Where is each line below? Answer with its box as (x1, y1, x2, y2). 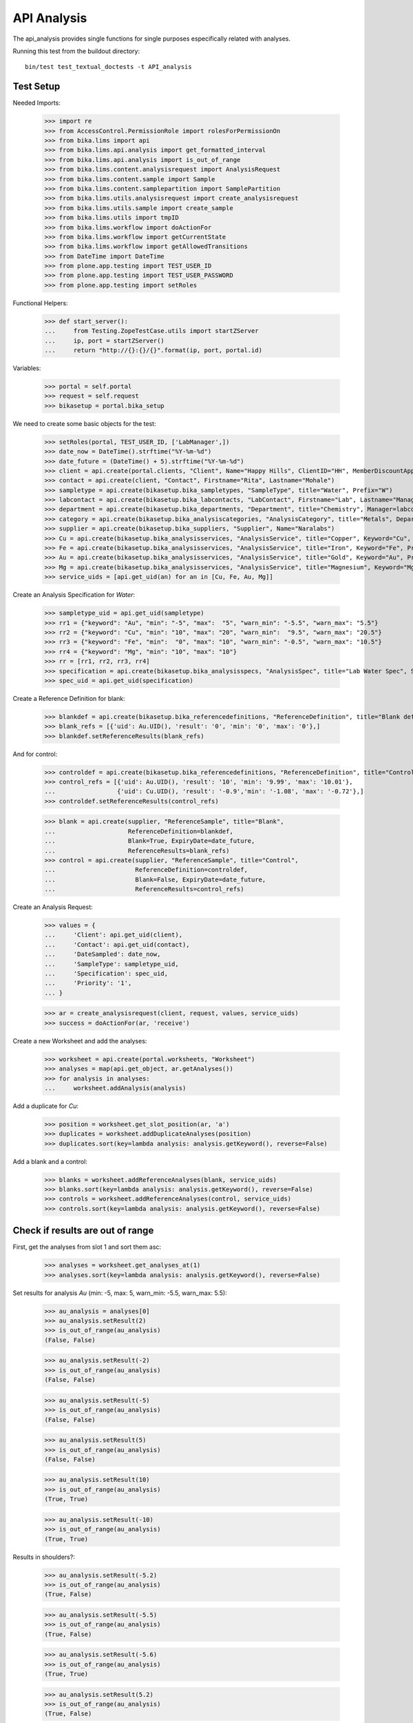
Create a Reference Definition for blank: (12, 694, 125, 702)
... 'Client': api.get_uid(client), (44, 931, 182, 939)
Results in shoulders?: (12, 1553, 75, 1561)
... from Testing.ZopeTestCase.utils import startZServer (44, 327, 259, 335)
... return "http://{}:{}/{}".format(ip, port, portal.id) (44, 347, 263, 354)
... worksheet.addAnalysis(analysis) (44, 1084, 187, 1092)
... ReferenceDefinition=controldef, (44, 866, 248, 874)
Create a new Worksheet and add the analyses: (12, 1037, 147, 1045)
